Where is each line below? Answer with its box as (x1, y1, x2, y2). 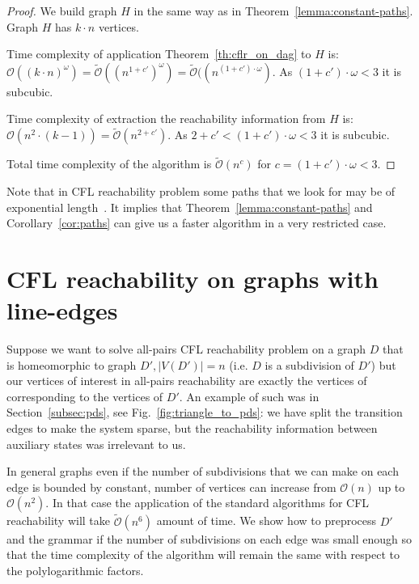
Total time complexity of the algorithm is (6, 155, 212, 172)
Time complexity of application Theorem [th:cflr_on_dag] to (6, 45, 311, 62)
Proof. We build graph (6, 2, 117, 19)
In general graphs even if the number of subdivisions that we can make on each (6, 463, 399, 480)
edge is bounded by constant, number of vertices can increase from (6, 478, 336, 495)
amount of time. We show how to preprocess (156, 512, 377, 529)
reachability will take (6, 512, 110, 529)
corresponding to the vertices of (6, 387, 163, 404)
